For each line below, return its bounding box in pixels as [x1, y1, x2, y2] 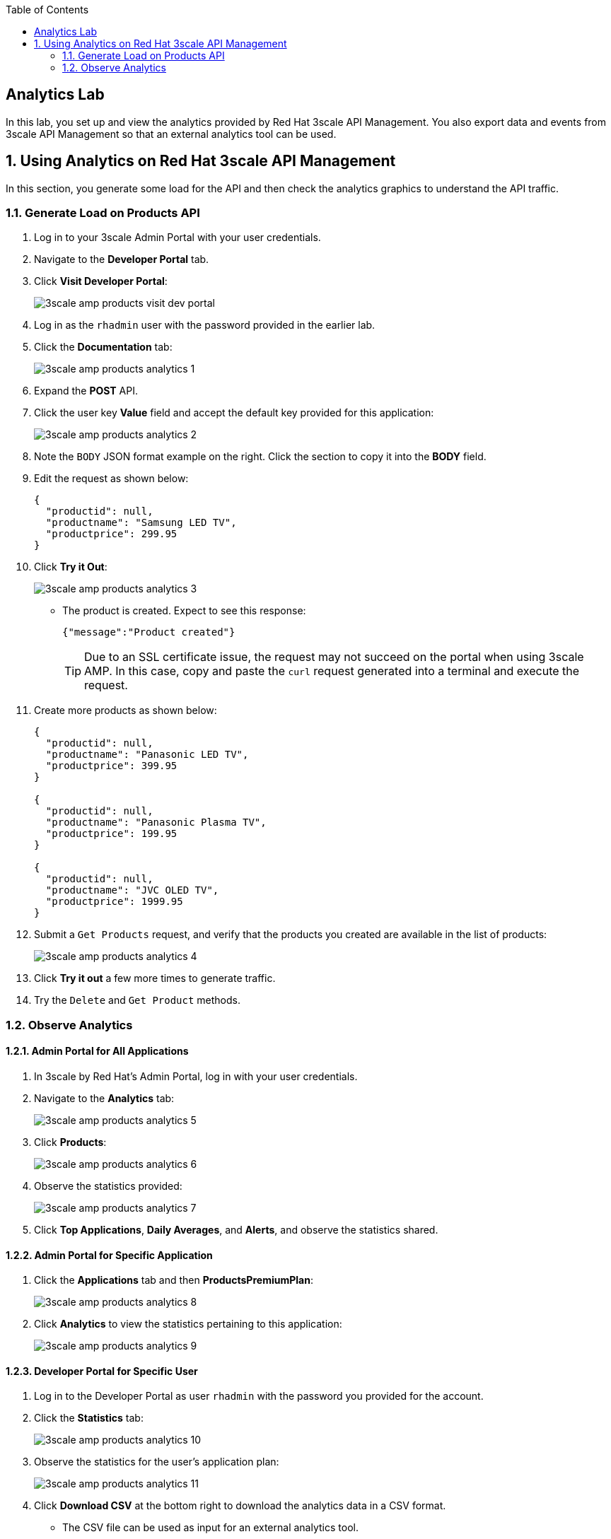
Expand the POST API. [34, 385, 138, 397]
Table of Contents [6, 4, 89, 16]
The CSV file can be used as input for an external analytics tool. [62, 1521, 359, 1534]
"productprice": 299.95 [45, 528, 178, 540]
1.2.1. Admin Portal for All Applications [6, 1045, 189, 1058]
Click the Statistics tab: [34, 1412, 144, 1424]
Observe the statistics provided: [34, 1180, 182, 1193]
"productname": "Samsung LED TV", [45, 517, 237, 529]
